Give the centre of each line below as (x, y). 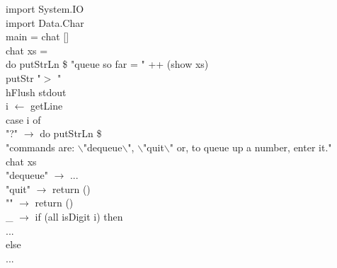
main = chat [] (38, 36)
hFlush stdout (36, 92)
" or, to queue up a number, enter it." (251, 147)
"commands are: (40, 147)
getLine (46, 106)
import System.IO (45, 8)
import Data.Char (45, 22)
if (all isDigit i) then (79, 216)
